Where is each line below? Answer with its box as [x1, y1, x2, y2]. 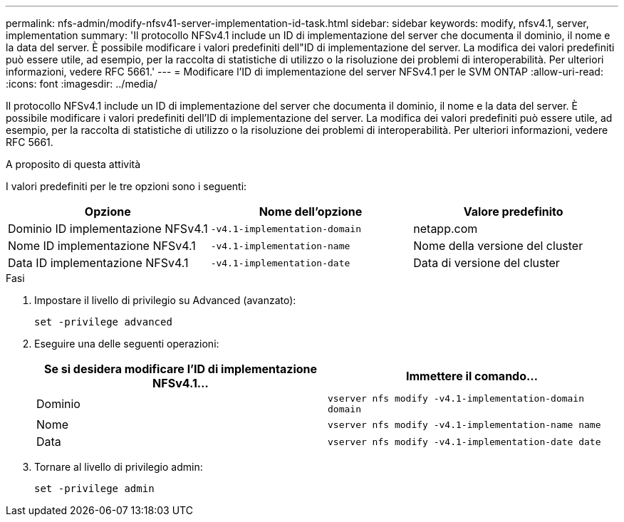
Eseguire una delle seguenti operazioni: [34, 338, 219, 350]
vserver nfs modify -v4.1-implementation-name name [328, 419, 601, 430]
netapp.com [413, 221, 478, 236]
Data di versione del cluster [413, 256, 560, 270]
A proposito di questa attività [6, 158, 141, 170]
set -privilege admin [34, 483, 155, 494]
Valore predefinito [463, 204, 563, 219]
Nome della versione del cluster [413, 239, 583, 253]
